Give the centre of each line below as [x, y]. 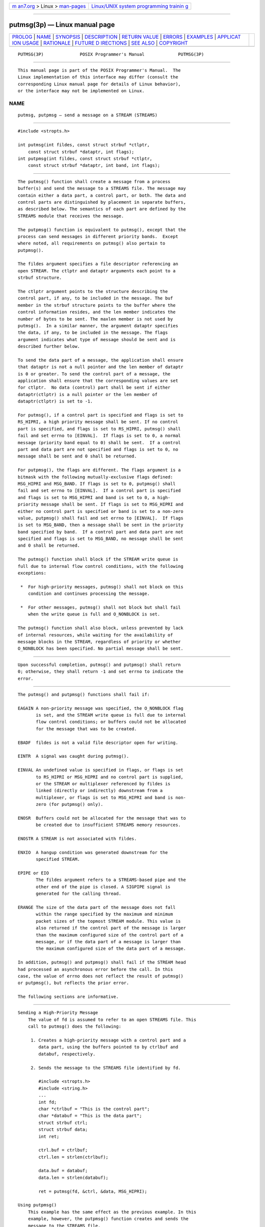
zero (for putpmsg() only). [70, 804]
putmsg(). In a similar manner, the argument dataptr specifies [98, 326]
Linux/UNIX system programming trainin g [140, 6]
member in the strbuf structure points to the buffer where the [97, 305]
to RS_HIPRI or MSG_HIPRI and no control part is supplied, [110, 777]
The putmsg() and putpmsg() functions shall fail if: [84, 694]
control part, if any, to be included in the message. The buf [95, 298]
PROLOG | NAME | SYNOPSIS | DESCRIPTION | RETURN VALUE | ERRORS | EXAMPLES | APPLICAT [126, 37]
